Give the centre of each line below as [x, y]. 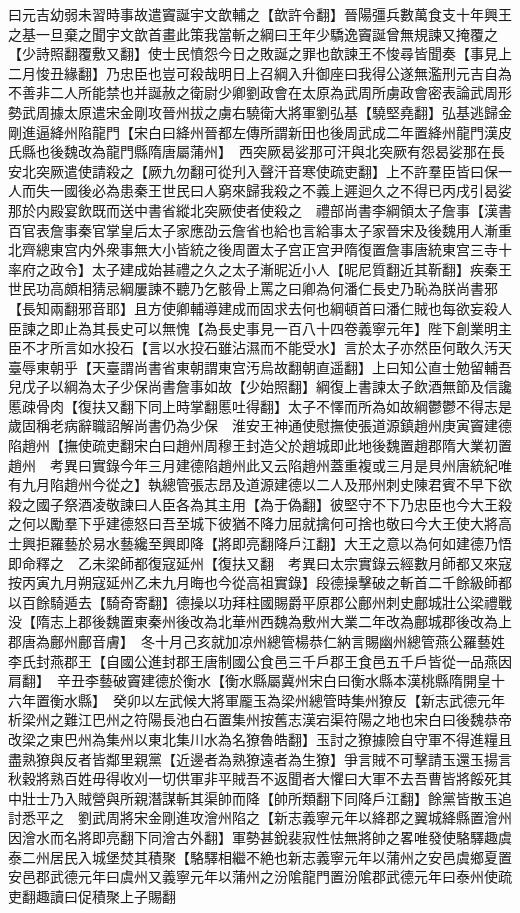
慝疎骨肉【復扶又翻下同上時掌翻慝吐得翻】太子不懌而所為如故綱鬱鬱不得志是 [260, 405]
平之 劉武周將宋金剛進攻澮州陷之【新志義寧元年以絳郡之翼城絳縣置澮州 [273, 817]
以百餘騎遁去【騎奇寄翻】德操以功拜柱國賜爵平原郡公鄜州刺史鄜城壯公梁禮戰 [260, 601]
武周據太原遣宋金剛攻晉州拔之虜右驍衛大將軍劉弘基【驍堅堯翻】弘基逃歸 [259, 111]
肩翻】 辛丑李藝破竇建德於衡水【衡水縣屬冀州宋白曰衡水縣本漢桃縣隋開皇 [249, 680]
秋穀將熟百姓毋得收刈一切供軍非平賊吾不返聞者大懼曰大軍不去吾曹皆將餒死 [253, 778]
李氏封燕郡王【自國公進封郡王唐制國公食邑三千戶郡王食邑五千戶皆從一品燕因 [260, 660]
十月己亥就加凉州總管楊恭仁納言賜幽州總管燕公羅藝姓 [329, 641]
